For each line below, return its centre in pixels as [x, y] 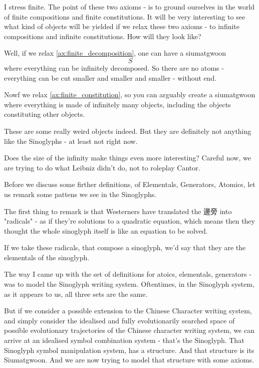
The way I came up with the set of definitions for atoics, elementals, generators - [128, 274]
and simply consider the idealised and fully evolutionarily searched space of [119, 320]
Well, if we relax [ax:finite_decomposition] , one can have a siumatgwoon [115, 53]
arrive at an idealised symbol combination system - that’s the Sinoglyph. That [124, 340]
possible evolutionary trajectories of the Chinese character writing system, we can [129, 330]
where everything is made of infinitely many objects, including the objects [117, 104]
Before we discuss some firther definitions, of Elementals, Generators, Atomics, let [130, 184]
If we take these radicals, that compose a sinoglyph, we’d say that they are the [125, 247]
